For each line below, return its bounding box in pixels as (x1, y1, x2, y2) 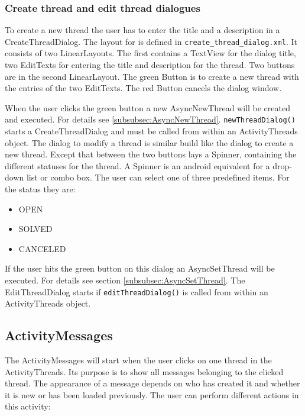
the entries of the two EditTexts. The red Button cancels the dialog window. (5, 82, 282, 94)
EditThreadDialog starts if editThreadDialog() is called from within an (5, 285, 268, 298)
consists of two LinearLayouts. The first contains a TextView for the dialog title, (5, 47, 296, 59)
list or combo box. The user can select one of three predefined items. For (26, 171, 290, 183)
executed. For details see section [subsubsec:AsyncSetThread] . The (5, 274, 245, 286)
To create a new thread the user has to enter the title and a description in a (5, 24, 280, 36)
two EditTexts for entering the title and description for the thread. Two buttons (5, 59, 295, 71)
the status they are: (5, 183, 76, 195)
